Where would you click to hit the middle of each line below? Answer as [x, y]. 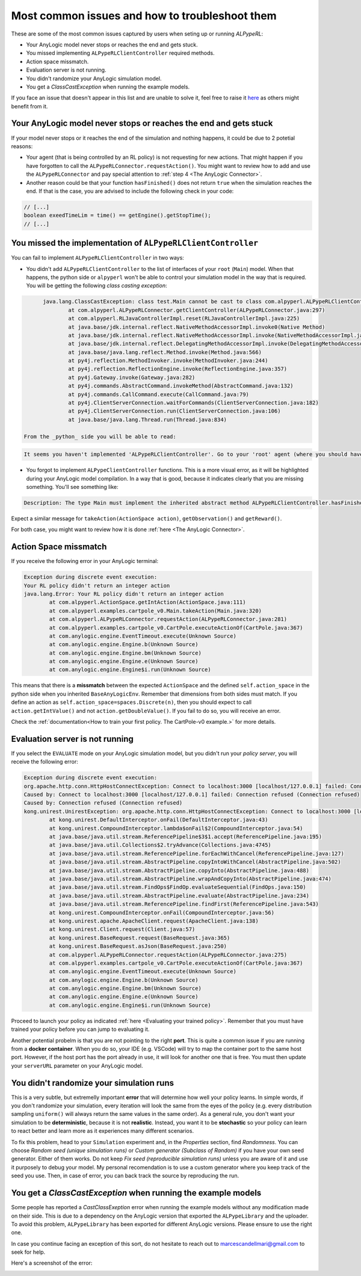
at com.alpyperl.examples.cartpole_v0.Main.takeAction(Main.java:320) [155, 611]
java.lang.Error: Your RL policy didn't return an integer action [124, 594]
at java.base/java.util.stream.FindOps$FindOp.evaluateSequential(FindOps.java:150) [177, 887]
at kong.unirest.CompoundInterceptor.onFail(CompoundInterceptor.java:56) [162, 913]
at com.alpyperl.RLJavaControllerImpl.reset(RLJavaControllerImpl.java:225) [184, 319]
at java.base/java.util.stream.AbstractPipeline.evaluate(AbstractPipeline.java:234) [179, 895]
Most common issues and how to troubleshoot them [144, 16]
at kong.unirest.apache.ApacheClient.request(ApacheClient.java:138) [154, 921]
